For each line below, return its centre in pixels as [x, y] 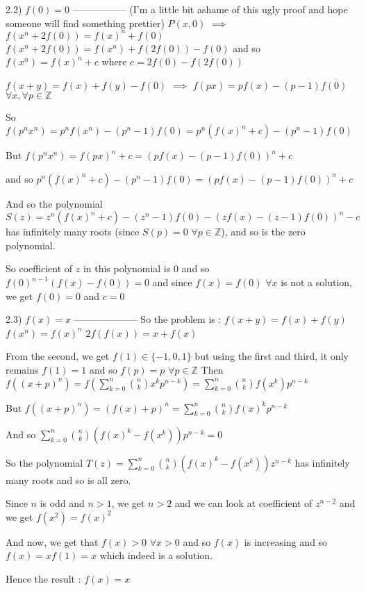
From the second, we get [58, 356]
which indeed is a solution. [156, 555]
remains [22, 369]
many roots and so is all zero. [68, 480]
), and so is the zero [263, 232]
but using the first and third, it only [272, 356]
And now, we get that [52, 541]
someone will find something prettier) [85, 23]
